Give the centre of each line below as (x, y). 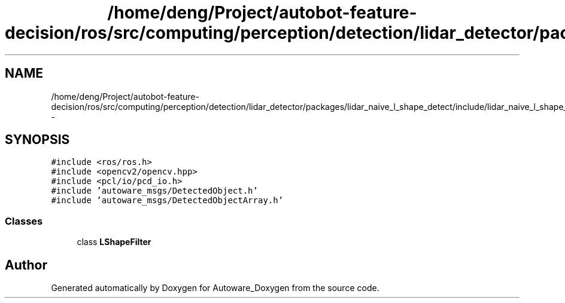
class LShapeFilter (114, 242)
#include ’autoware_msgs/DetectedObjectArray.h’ (167, 201)
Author (26, 265)
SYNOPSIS (37, 140)
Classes (24, 221)
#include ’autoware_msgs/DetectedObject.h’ (154, 191)
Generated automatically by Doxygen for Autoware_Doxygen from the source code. (215, 288)
